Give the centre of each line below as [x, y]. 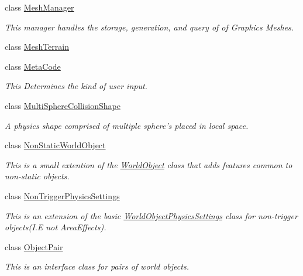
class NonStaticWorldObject [55, 145]
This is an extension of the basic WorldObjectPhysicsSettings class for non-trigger [151, 215]
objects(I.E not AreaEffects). [56, 227]
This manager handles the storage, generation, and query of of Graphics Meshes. [149, 27]
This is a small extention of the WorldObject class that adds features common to [149, 164]
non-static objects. [37, 176]
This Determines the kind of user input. [76, 86]
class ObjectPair [34, 246]
